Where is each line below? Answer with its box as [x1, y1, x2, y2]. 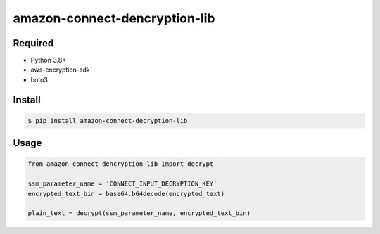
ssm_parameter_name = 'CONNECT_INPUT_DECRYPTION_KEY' [27, 180, 217, 188]
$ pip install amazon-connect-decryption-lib [27, 117, 188, 124]
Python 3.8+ [30, 56, 67, 65]
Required [13, 37, 54, 49]
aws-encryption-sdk [30, 65, 91, 74]
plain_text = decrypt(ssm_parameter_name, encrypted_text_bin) [27, 209, 251, 217]
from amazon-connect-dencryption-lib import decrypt [27, 160, 214, 168]
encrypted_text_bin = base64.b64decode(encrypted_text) [27, 190, 225, 197]
